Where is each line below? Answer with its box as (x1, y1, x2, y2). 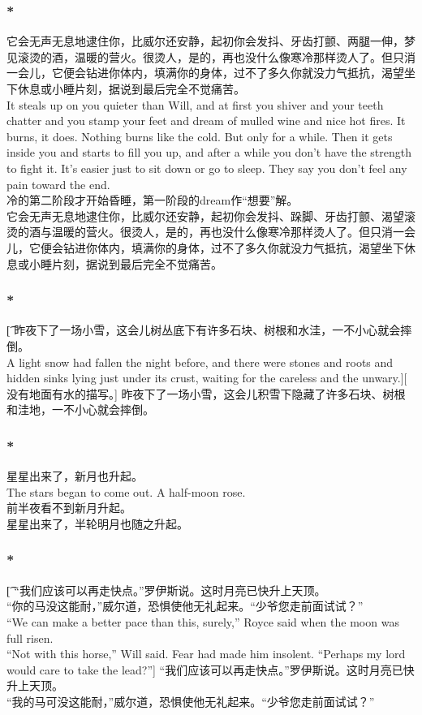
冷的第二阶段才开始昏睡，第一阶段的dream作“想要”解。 (6, 192, 299, 209)
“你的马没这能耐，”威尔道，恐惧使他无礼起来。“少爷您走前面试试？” (6, 597, 364, 614)
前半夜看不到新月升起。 (6, 499, 131, 516)
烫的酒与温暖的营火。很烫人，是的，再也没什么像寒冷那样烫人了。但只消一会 (6, 223, 416, 240)
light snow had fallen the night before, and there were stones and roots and (19, 353, 394, 370)
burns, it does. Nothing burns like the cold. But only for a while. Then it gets (6, 127, 393, 144)
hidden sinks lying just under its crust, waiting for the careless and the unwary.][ (6, 369, 407, 386)
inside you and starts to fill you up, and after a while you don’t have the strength (6, 144, 412, 161)
